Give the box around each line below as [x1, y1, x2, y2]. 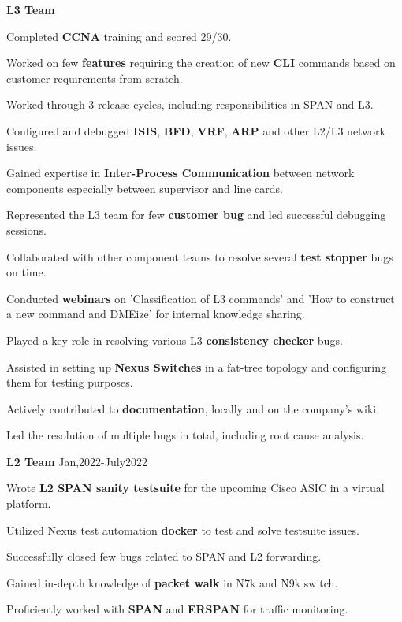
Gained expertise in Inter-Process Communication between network [6, 165, 355, 181]
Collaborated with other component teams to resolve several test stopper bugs [6, 248, 393, 265]
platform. [6, 495, 51, 512]
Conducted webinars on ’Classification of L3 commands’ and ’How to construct [6, 290, 395, 306]
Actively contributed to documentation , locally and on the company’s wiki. [6, 400, 380, 417]
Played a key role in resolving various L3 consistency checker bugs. [6, 331, 343, 348]
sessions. [6, 221, 47, 238]
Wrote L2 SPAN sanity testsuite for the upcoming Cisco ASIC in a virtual [6, 479, 385, 496]
